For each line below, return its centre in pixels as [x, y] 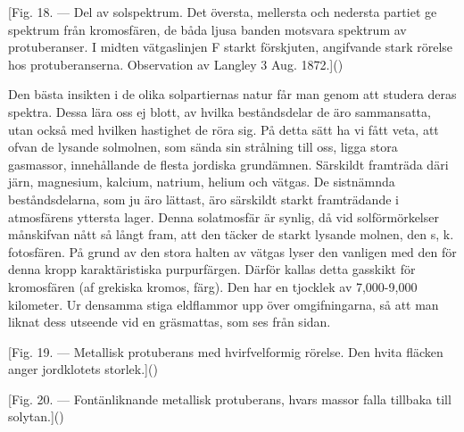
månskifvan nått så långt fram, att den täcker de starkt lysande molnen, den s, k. [231, 234]
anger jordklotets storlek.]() [83, 369]
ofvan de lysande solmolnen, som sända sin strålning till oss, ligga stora [203, 147]
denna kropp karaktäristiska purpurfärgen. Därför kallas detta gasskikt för [212, 269]
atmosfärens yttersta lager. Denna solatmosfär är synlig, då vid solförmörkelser [224, 216]
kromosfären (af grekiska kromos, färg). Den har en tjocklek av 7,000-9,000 [213, 286]
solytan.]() [36, 416]
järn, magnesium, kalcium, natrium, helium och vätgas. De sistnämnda [202, 182]
